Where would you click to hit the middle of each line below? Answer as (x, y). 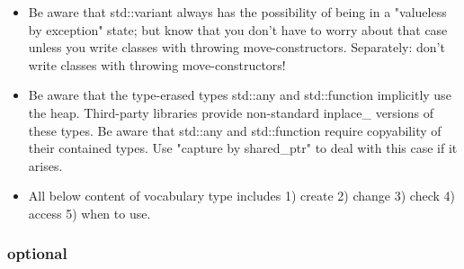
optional (37, 253)
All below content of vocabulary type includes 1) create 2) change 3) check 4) (241, 196)
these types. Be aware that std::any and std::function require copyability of (235, 130)
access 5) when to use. (89, 213)
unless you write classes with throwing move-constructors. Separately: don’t (236, 47)
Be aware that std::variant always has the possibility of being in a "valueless (237, 12)
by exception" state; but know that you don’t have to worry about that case (238, 29)
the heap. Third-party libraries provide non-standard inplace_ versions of (231, 112)
